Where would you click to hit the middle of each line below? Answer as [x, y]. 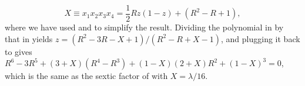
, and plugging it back [261, 38]
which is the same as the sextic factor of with [86, 76]
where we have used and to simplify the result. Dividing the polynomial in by [144, 27]
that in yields [29, 38]
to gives [19, 51]
